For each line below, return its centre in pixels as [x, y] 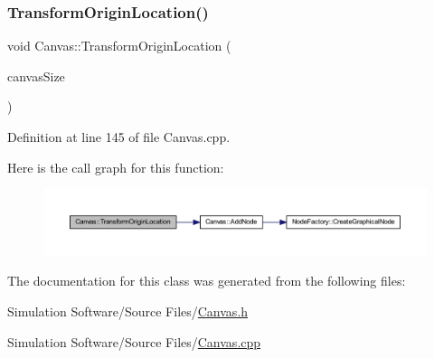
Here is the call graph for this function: [116, 167]
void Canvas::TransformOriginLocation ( [119, 46]
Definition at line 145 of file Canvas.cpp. [119, 137]
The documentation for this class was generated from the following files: [207, 281]
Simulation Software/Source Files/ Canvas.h [128, 311]
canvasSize [36, 75]
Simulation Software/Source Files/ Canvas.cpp [134, 341]
